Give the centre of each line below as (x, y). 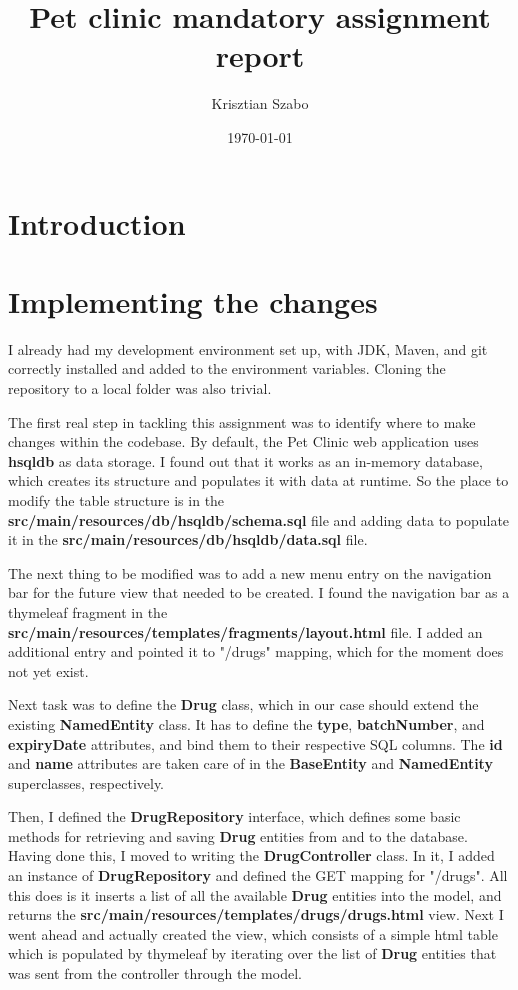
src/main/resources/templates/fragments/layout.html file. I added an (245, 631)
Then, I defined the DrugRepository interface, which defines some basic (234, 816)
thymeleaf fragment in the (88, 611)
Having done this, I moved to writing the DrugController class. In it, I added (251, 855)
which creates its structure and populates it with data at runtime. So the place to (258, 480)
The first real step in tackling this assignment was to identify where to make (242, 421)
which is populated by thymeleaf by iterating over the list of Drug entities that (252, 953)
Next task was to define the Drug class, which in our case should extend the (243, 704)
